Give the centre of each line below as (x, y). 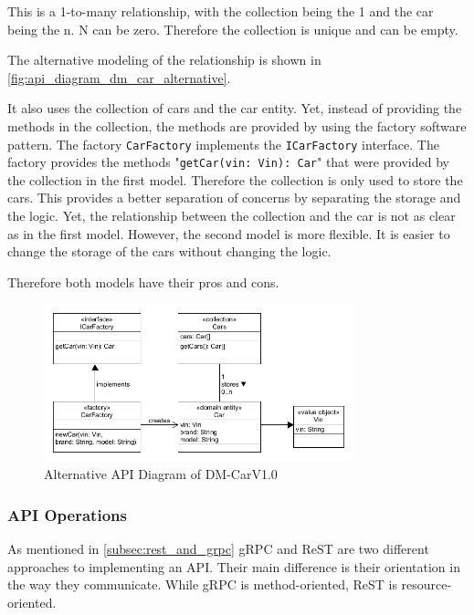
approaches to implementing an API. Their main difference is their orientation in (234, 566)
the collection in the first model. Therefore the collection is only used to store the (235, 179)
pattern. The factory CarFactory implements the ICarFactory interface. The (223, 144)
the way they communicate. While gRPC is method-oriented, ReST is (202, 584)
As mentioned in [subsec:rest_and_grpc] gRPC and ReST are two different (218, 548)
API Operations (67, 514)
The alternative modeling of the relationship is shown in (164, 60)
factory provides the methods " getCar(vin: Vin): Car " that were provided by (228, 162)
